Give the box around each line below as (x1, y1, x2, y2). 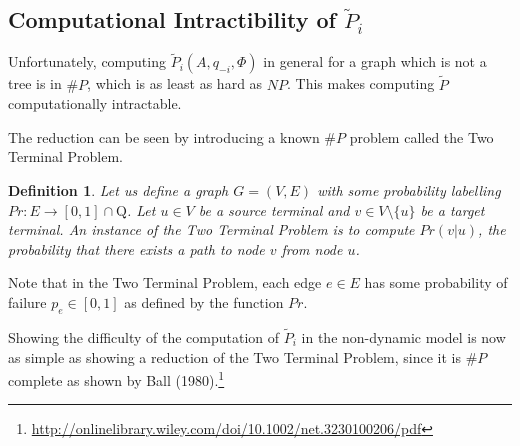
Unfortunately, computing (8, 51, 166, 72)
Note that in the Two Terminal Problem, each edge (8, 272, 322, 293)
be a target (420, 199, 485, 220)
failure (8, 291, 47, 312)
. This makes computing (287, 73, 435, 94)
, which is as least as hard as (87, 73, 263, 94)
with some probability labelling (317, 180, 501, 201)
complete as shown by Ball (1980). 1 (8, 367, 225, 390)
